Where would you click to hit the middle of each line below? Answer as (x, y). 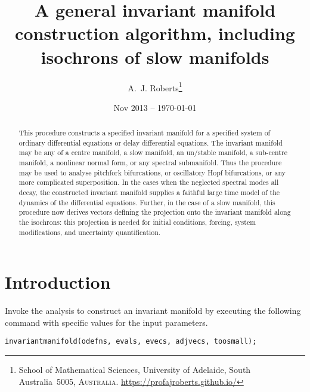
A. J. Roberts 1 (155, 87)
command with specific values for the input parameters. (106, 322)
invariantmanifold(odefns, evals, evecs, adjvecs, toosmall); (131, 342)
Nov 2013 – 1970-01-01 (155, 107)
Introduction (58, 282)
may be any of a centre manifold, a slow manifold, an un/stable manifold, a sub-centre (153, 152)
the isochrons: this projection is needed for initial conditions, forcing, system (137, 222)
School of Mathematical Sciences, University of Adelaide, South (135, 370)
